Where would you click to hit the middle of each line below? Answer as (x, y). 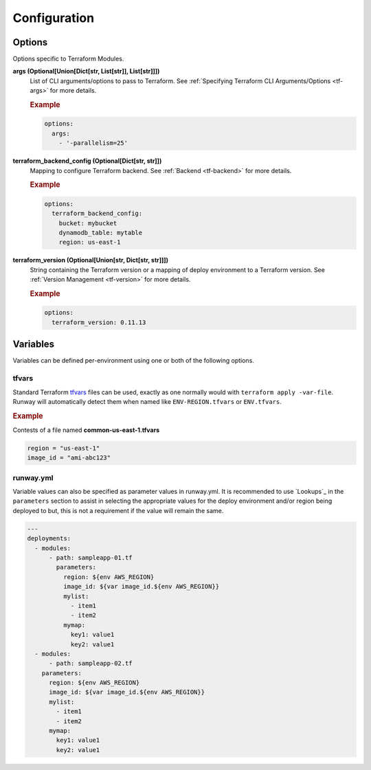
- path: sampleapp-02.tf (91, 664)
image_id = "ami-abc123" (69, 458)
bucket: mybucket (88, 223)
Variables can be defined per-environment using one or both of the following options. (133, 361)
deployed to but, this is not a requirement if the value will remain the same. (118, 510)
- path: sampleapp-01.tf (91, 557)
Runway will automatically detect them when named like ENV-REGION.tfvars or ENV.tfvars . (147, 401)
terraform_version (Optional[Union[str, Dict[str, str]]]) (90, 260)
